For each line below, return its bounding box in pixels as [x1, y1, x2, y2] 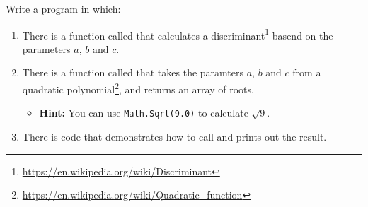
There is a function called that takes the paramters [22, 65, 244, 80]
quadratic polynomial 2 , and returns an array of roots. [22, 80, 254, 96]
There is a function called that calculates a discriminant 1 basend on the [22, 25, 333, 42]
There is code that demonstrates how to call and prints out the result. [22, 129, 327, 143]
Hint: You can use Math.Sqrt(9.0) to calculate [39, 105, 248, 120]
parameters [22, 41, 71, 56]
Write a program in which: [6, 1, 121, 16]
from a [292, 65, 321, 80]
